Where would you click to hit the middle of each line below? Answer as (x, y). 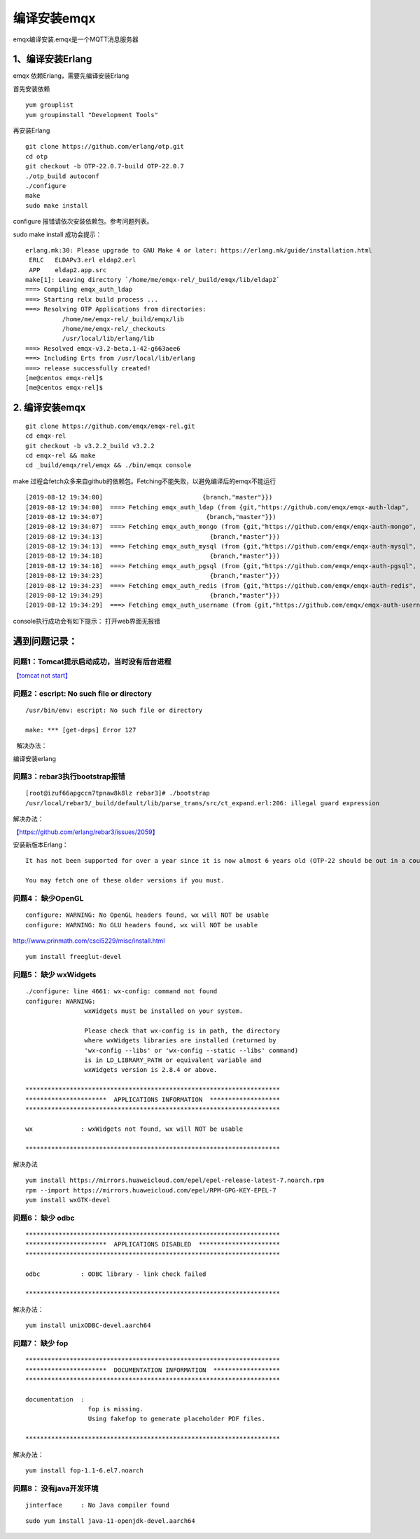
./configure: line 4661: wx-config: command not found (121, 992)
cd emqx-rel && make (61, 455)
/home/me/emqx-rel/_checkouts (114, 329)
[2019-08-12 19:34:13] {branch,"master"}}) (153, 536)
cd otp (37, 156)
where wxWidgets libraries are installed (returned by (180, 1041)
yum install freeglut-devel (73, 957)
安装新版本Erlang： (41, 845)
